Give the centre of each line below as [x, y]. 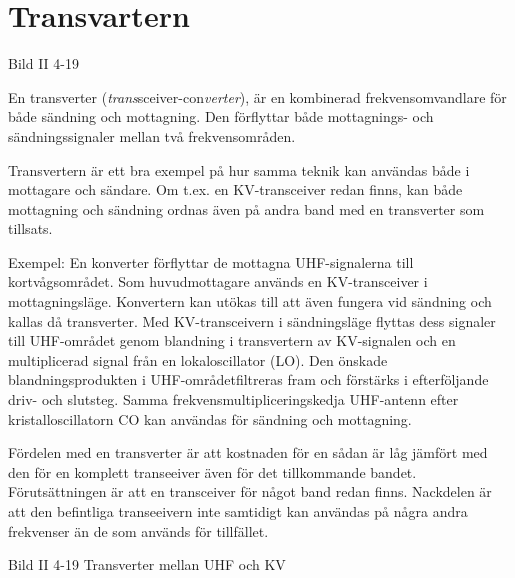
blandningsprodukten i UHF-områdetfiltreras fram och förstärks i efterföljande [248, 379]
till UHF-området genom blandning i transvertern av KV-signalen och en [232, 340]
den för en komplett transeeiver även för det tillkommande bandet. [212, 471]
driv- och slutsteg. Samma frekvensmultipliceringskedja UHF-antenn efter [233, 399]
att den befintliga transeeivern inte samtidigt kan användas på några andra [238, 511]
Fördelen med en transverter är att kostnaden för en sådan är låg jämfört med [248, 452]
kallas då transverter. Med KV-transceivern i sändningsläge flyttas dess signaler [252, 320]
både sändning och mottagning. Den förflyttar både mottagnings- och [221, 116]
